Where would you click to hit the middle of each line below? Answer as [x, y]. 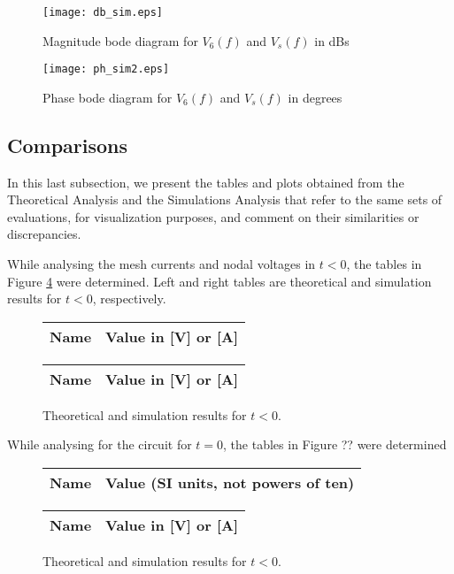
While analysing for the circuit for [100, 444]
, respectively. [129, 298]
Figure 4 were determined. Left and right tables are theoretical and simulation [219, 281]
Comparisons [68, 145]
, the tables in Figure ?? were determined [335, 444]
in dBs [332, 40]
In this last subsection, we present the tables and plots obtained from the [206, 182]
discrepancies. [44, 234]
